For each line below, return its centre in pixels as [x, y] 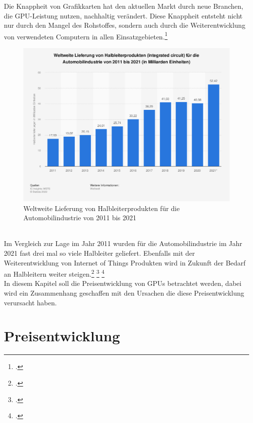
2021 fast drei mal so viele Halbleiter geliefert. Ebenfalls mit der [99, 253]
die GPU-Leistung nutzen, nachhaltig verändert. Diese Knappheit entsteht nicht [123, 15]
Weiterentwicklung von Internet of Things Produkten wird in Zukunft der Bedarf [125, 262]
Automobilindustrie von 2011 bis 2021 [80, 218]
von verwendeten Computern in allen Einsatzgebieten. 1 [86, 35]
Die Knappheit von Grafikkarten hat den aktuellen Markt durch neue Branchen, [124, 6]
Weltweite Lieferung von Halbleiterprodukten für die [102, 208]
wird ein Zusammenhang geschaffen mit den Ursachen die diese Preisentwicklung [124, 293]
